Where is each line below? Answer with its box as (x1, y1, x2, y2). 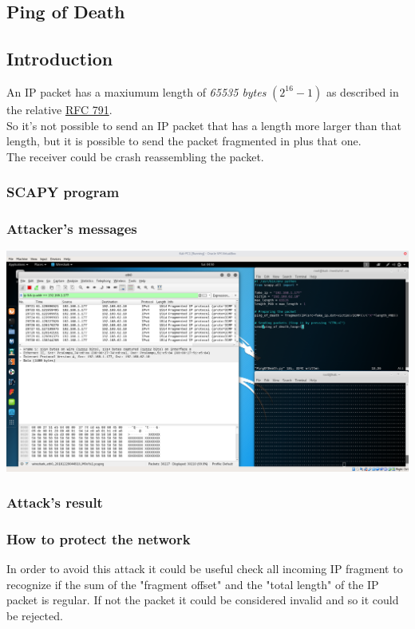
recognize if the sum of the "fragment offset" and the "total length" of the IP (6, 576, 379, 592)
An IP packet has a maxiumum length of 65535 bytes (6, 83, 267, 100)
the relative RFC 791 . (6, 101, 113, 117)
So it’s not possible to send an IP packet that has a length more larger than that (6, 117, 401, 133)
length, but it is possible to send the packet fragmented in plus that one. (6, 133, 362, 149)
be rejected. (6, 607, 63, 623)
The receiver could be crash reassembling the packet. (6, 148, 264, 164)
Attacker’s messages (6, 219, 137, 239)
